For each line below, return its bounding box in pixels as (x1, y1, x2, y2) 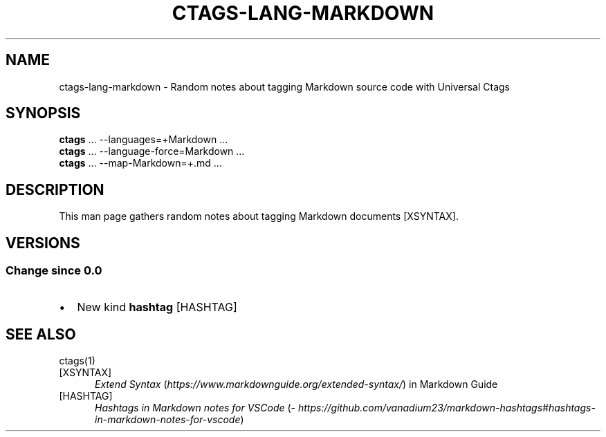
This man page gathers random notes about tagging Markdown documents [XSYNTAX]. (59, 210, 459, 223)
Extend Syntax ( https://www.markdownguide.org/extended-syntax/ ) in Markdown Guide (95, 378, 498, 391)
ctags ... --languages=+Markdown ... (59, 133, 228, 146)
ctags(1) (59, 355, 95, 367)
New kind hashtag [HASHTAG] (77, 299, 237, 314)
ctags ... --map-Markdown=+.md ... (59, 157, 222, 169)
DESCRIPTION (6, 180, 104, 198)
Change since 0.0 (6, 263, 102, 278)
